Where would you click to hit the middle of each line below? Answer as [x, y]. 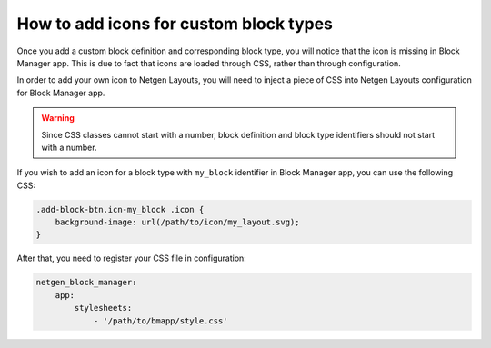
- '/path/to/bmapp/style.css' [160, 321]
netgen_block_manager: [86, 283]
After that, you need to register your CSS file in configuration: [132, 258]
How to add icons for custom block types [175, 24]
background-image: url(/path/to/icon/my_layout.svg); [177, 222]
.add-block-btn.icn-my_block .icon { [120, 209]
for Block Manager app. [61, 93]
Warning [58, 118]
